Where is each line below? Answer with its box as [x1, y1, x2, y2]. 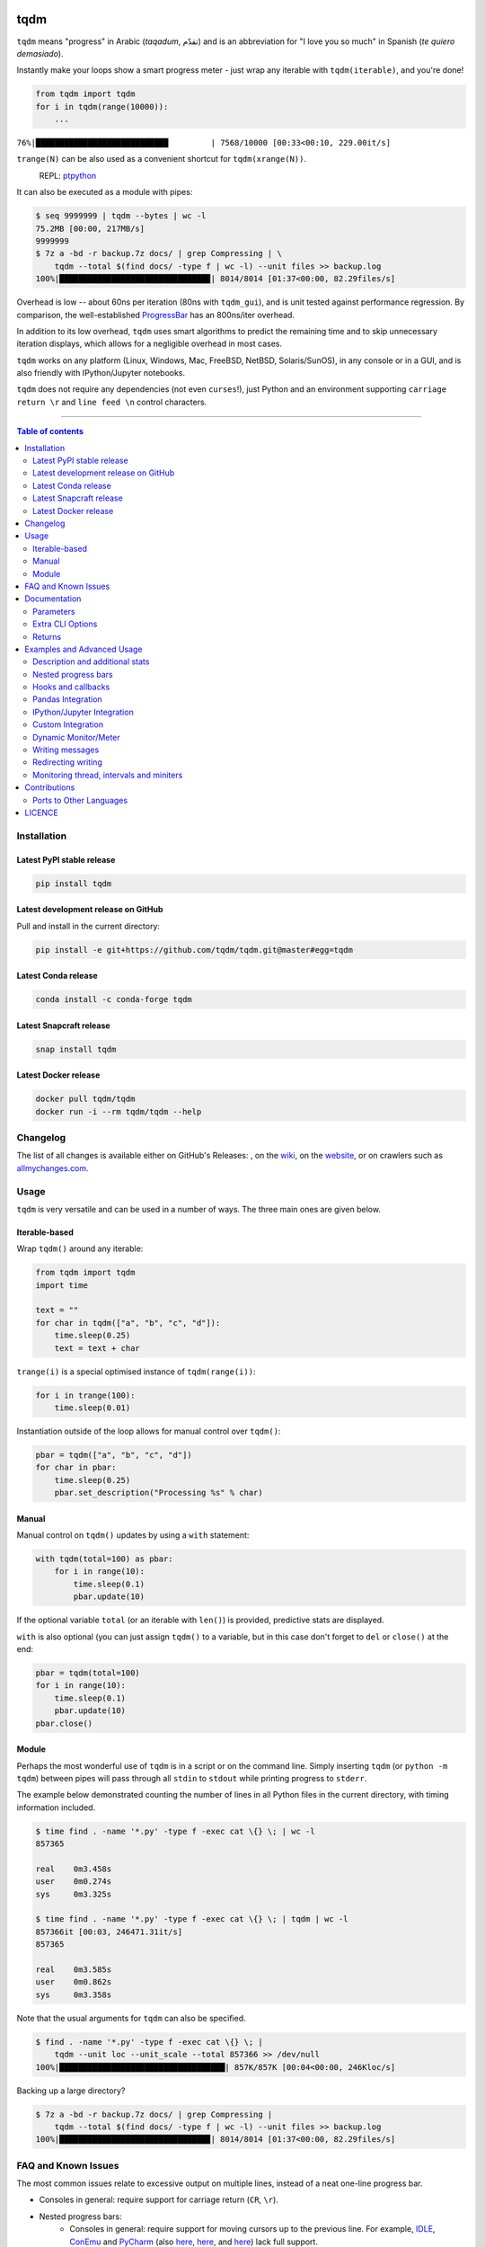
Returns [32, 631, 62, 642]
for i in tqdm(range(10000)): [35, 102, 169, 111]
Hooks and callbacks [32, 681, 110, 692]
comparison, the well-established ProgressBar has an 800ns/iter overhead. [16, 309, 295, 320]
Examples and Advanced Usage [24, 644, 143, 654]
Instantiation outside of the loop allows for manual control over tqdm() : [16, 1425, 281, 1436]
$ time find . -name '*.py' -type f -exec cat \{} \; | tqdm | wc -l [35, 1914, 348, 1924]
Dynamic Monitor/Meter [32, 732, 120, 742]
